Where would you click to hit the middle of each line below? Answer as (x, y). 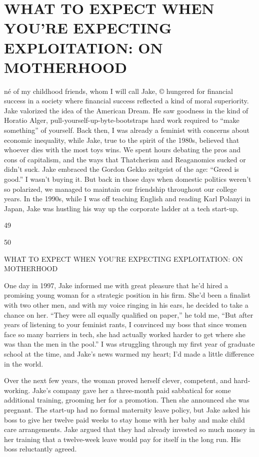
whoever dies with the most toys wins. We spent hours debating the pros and (122, 150)
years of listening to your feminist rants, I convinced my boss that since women (125, 324)
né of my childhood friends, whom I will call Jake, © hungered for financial (118, 91)
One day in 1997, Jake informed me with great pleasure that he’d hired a (116, 285)
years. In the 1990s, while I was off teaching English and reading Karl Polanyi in (127, 199)
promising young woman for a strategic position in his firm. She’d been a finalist (127, 295)
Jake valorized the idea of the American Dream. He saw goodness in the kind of (126, 110)
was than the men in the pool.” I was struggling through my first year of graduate (129, 344)
